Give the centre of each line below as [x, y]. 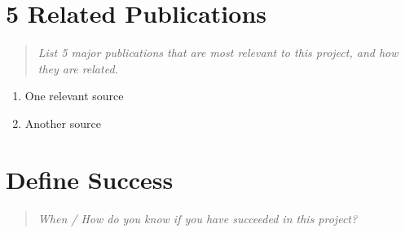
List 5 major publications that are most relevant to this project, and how [218, 53]
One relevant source [74, 96]
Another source [63, 123]
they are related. [78, 68]
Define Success [90, 179]
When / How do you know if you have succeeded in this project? [198, 218]
